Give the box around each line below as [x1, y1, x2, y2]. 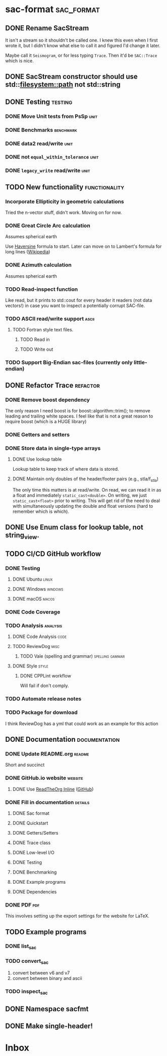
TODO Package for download [5, 709, 78, 716]
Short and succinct [5, 762, 45, 768]
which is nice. [5, 58, 34, 64]
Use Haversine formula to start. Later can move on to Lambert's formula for [5, 243, 162, 249]
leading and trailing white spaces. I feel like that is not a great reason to [5, 413, 153, 419]
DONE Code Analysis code [12, 633, 67, 639]
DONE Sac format [12, 810, 49, 816]
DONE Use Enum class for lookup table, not [5, 523, 144, 532]
